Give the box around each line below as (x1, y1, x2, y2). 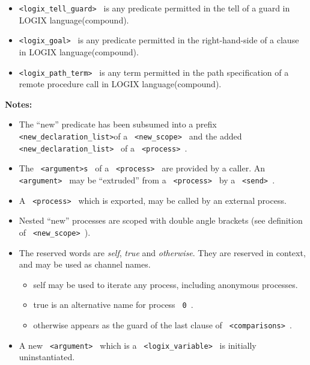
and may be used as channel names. (19, 258, 151, 271)
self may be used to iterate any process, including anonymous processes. (33, 278, 298, 290)
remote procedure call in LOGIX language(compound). (19, 78, 222, 90)
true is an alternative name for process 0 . (33, 298, 193, 311)
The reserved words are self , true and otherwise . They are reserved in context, (19, 246, 306, 259)
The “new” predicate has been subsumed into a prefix (19, 118, 217, 130)
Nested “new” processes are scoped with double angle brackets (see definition (19, 214, 303, 227)
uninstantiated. (19, 351, 75, 363)
